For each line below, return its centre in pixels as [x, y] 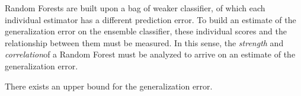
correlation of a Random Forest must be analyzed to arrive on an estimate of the [150, 54]
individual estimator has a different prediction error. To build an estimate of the [150, 19]
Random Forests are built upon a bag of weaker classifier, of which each [135, 8]
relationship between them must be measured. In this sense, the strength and [144, 42]
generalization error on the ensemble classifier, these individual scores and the [146, 31]
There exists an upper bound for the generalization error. [109, 86]
